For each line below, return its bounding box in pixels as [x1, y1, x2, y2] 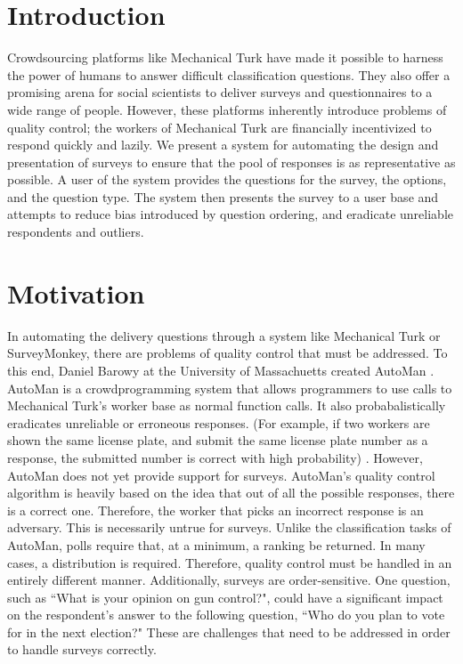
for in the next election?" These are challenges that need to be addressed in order [7, 622, 451, 641]
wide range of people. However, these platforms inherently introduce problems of [7, 100, 447, 118]
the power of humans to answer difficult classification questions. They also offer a [7, 65, 451, 84]
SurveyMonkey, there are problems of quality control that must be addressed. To [7, 344, 448, 362]
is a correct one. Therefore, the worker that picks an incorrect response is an [7, 500, 424, 519]
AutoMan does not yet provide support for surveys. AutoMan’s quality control [7, 466, 435, 484]
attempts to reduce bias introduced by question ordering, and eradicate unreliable [7, 205, 454, 223]
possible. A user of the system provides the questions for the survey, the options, [7, 170, 447, 189]
